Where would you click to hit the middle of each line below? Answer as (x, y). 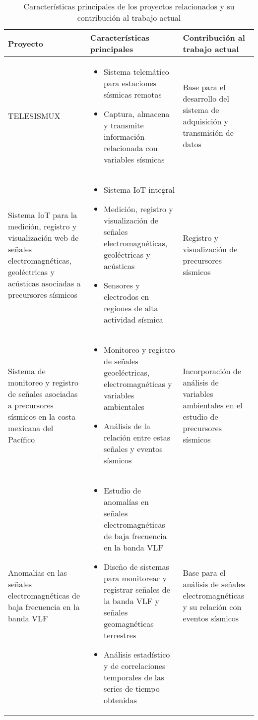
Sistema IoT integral (139, 190)
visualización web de (43, 237)
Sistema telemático (136, 72)
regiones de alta (131, 308)
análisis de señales (214, 584)
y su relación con (212, 607)
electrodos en (127, 297)
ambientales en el (213, 405)
